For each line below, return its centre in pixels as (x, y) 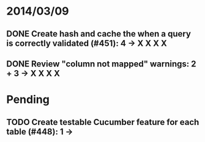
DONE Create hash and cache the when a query (99, 34)
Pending (28, 100)
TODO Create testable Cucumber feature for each (103, 122)
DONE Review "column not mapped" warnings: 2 (101, 64)
